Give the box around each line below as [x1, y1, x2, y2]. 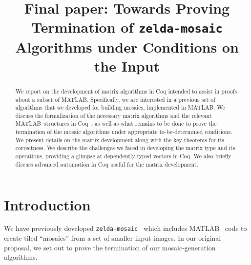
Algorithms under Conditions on [15, 37, 239, 57]
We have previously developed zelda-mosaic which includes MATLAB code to [4, 223, 247, 233]
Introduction [4, 195, 91, 215]
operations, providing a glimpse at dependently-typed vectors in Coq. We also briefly [15, 152, 231, 160]
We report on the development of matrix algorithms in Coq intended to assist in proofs [15, 87, 237, 95]
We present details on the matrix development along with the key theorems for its [15, 135, 224, 144]
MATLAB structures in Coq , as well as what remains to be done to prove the [15, 119, 217, 128]
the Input [94, 56, 160, 76]
